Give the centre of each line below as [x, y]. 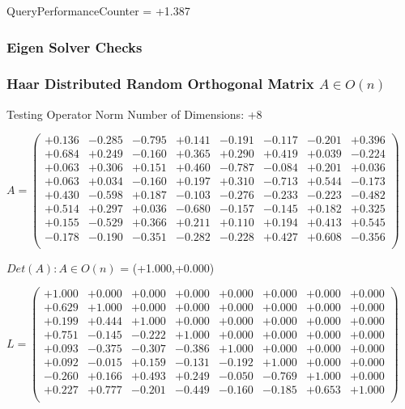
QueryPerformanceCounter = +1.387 [98, 11]
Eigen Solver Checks [75, 46]
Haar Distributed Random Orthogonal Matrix [160, 84]
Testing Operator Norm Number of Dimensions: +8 [134, 114]
